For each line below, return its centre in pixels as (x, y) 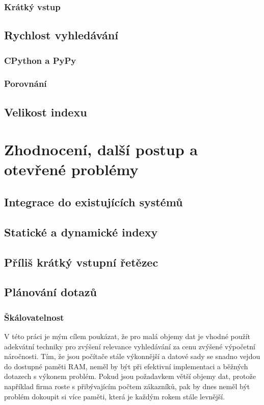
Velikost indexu (46, 112)
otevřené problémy (71, 169)
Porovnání (25, 84)
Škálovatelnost (34, 317)
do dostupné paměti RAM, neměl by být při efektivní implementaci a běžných (126, 366)
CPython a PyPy (40, 60)
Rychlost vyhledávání (61, 35)
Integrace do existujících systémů (94, 202)
